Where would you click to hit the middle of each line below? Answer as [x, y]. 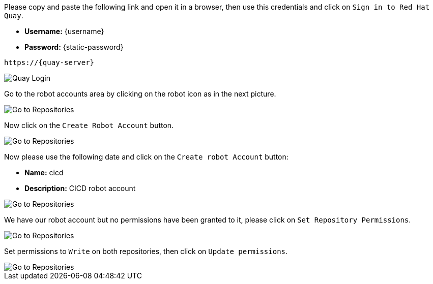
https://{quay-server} [49, 62]
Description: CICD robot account [80, 188]
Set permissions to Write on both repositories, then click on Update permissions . [146, 251]
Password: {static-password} [74, 47]
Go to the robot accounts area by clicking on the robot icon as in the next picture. [140, 94]
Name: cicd [44, 172]
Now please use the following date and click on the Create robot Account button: [146, 157]
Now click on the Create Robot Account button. [89, 125]
